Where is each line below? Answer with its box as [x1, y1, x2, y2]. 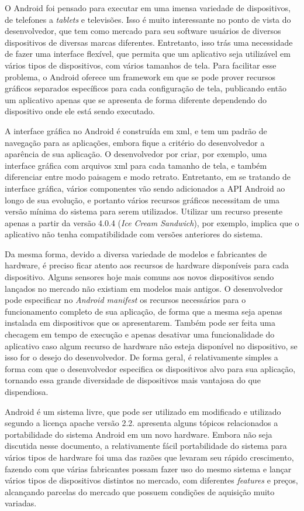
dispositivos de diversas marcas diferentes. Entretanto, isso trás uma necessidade [5, 36, 293, 48]
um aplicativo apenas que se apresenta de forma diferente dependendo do [5, 93, 267, 105]
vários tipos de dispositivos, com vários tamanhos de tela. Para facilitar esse [5, 59, 277, 71]
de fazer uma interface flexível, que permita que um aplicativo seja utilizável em [5, 47, 291, 60]
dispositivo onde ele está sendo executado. [5, 105, 155, 117]
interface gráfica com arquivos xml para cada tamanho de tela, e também [5, 159, 267, 171]
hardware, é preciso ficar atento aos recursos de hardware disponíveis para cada [5, 259, 289, 271]
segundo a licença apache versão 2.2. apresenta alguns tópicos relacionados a [5, 417, 278, 429]
